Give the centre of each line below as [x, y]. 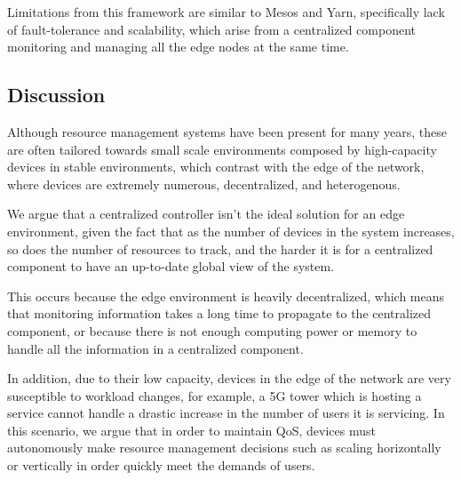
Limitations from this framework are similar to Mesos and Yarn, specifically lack [226, 12]
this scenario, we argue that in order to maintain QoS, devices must [192, 430]
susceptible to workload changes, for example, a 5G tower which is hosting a [215, 395]
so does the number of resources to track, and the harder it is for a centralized [220, 248]
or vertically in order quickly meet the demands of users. [161, 465]
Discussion [56, 95]
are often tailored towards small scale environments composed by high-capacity [222, 149]
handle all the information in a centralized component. [155, 348]
